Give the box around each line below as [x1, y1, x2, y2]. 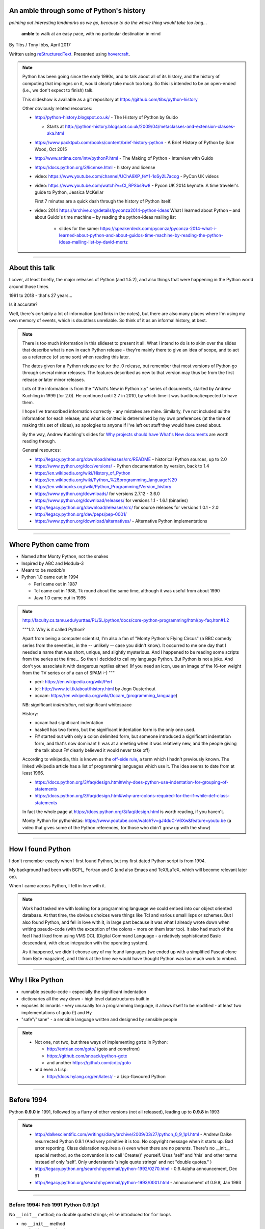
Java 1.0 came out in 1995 [33, 595, 86, 601]
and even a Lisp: [34, 1067, 68, 1073]
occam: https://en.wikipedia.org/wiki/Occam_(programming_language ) [34, 693, 178, 699]
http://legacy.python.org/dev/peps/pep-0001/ [34, 511, 127, 517]
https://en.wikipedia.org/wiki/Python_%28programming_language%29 [34, 477, 177, 483]
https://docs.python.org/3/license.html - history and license [34, 164, 156, 170]
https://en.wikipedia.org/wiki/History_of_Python [34, 470, 131, 476]
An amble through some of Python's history [9, 6, 146, 15]
